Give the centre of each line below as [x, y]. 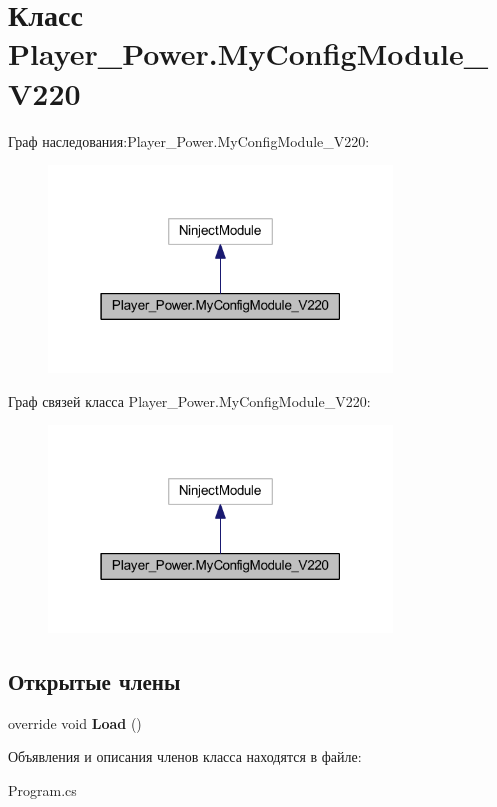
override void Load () [75, 722]
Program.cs [42, 789]
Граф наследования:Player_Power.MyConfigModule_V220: [189, 140]
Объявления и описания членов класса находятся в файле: [185, 756]
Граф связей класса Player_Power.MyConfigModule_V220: [189, 400]
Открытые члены [94, 680]
